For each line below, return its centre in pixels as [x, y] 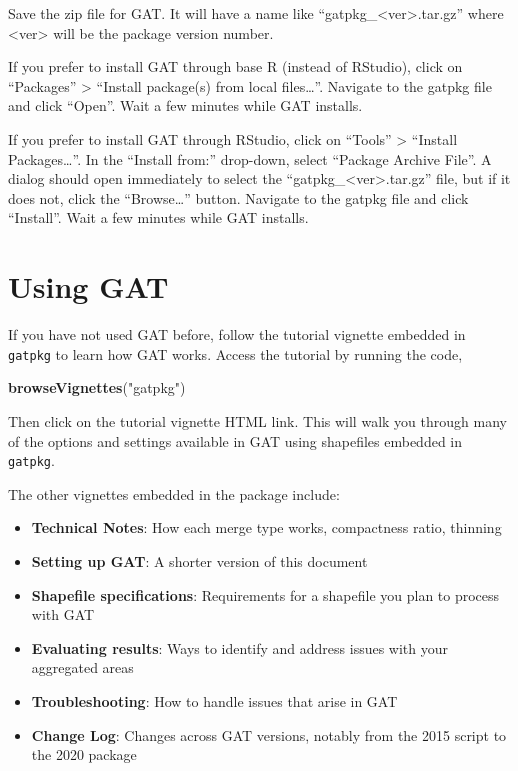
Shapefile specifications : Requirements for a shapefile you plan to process [265, 594]
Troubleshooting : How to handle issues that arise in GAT [214, 700]
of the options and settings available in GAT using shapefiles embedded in [235, 440]
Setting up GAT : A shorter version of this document [199, 560]
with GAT [63, 614]
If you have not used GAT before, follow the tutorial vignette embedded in [237, 334]
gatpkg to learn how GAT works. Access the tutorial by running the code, [235, 353]
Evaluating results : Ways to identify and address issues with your [240, 647]
